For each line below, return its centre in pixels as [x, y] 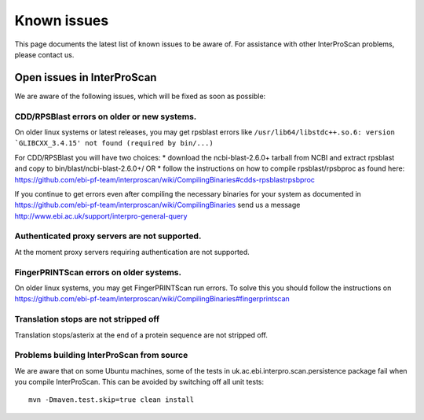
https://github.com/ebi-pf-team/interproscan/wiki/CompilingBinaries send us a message [157, 205]
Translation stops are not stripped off [87, 319]
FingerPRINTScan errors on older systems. [98, 272]
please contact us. [44, 54]
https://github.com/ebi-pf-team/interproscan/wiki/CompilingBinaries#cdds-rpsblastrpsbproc [165, 179]
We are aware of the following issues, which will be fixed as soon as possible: [140, 96]
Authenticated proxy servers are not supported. [108, 236]
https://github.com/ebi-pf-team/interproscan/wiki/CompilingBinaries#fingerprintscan [152, 299]
